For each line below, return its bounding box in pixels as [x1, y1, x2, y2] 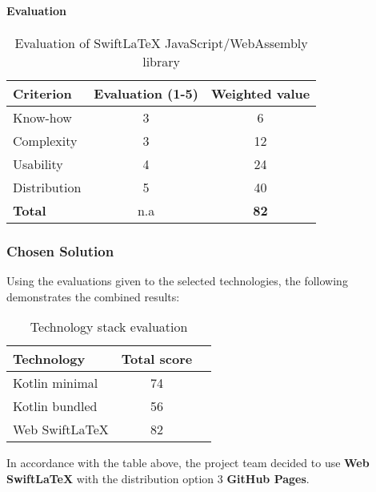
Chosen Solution [6, 240, 114, 260]
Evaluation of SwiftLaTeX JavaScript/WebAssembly [14, 33, 308, 52]
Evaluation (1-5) [94, 83, 198, 103]
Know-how [13, 107, 72, 127]
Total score [121, 349, 193, 369]
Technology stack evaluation [30, 317, 188, 337]
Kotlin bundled [13, 397, 98, 416]
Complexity [13, 131, 78, 150]
